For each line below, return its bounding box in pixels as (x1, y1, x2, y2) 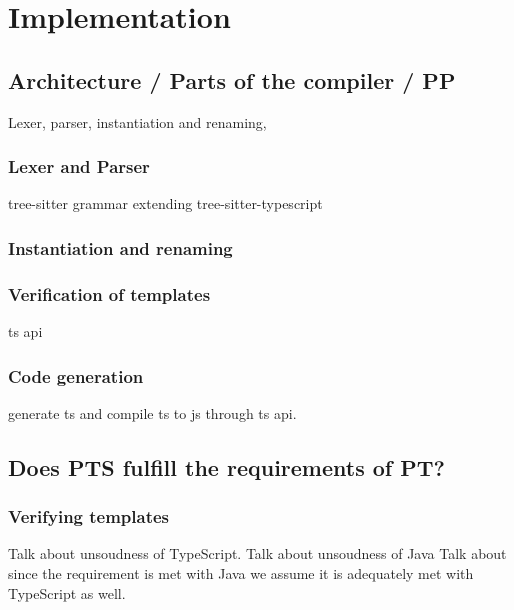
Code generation (8, 363, 144, 388)
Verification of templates (8, 281, 211, 306)
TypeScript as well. (8, 582, 126, 603)
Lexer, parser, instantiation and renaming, (8, 111, 267, 132)
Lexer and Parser (8, 154, 150, 179)
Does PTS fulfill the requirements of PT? (8, 451, 445, 482)
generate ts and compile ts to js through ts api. (8, 402, 297, 423)
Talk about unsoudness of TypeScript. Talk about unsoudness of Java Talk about (8, 543, 507, 564)
